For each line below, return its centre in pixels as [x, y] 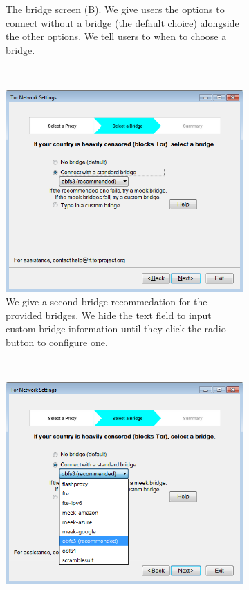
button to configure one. [57, 342]
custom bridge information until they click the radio [116, 329]
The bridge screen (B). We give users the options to [115, 9]
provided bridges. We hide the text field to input [109, 315]
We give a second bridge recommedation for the [107, 302]
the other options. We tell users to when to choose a [116, 36]
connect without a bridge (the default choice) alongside [122, 22]
